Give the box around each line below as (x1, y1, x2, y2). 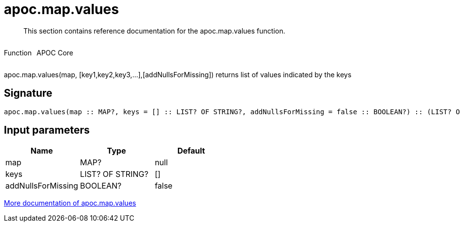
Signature (4, 87, 53, 100)
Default (177, 146, 205, 156)
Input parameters (4, 124, 90, 137)
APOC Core (36, 48, 74, 57)
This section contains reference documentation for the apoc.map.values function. (23, 26, 286, 35)
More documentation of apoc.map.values (4, 199, 136, 208)
